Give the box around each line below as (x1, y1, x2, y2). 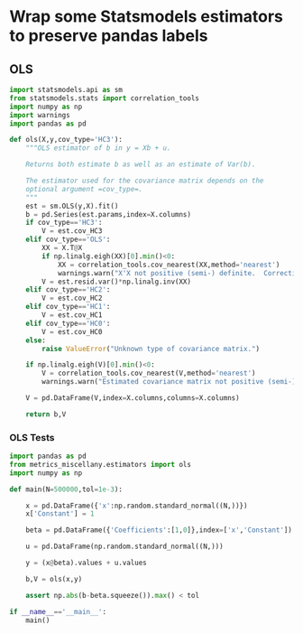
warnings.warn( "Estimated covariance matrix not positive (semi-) (41, 377, 297, 386)
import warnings (9, 110, 70, 119)
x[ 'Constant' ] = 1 (25, 509, 95, 518)
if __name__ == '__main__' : (9, 607, 106, 616)
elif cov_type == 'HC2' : (25, 285, 111, 294)
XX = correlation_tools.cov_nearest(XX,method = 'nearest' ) (57, 260, 280, 269)
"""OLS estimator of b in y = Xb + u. (25, 144, 171, 153)
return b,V (25, 409, 67, 419)
